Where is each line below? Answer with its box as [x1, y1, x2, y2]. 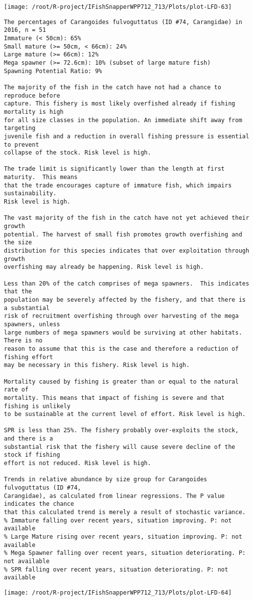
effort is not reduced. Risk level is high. [4, 460, 151, 467]
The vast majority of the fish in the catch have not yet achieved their [4, 214, 250, 222]
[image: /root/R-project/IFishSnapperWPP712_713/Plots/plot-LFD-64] [4, 589, 232, 596]
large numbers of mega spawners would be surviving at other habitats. [4, 329, 242, 336]
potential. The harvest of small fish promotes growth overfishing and [4, 231, 242, 238]
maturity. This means [4, 174, 78, 181]
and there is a [4, 435, 53, 443]
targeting [4, 125, 36, 132]
